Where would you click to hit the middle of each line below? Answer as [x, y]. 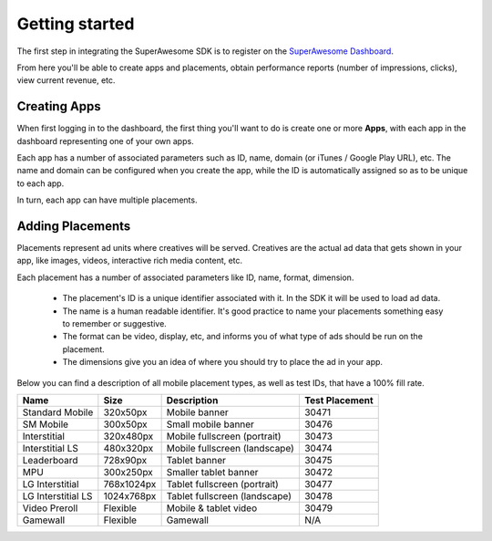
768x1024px [130, 484]
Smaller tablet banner [212, 472]
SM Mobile [45, 424]
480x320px [128, 448]
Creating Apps [59, 106]
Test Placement [338, 400]
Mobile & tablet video [212, 508]
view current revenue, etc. [66, 80]
